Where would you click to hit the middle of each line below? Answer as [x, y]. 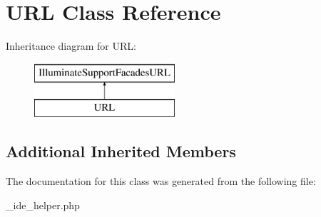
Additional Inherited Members [121, 151]
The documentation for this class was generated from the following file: [161, 181]
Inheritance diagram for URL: [71, 46]
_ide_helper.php [43, 205]
